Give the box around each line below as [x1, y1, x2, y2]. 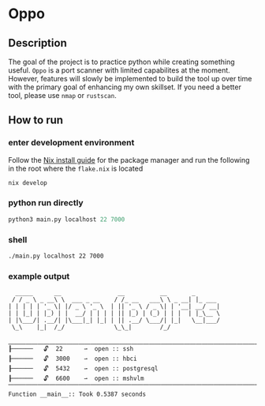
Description [8, 36, 67, 50]
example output [8, 270, 70, 281]
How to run [8, 114, 64, 127]
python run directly [8, 197, 84, 209]
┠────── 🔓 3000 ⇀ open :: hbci [8, 355, 137, 363]
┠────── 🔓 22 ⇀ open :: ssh [8, 345, 134, 353]
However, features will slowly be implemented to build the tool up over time [8, 74, 252, 83]
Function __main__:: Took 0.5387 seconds [8, 390, 147, 399]
